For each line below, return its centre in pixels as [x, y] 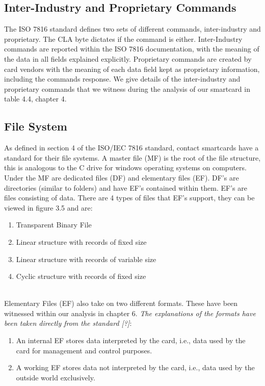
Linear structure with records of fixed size [81, 241]
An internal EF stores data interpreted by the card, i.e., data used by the [131, 340]
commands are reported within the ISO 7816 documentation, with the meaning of [132, 49]
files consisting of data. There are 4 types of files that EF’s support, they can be [129, 198]
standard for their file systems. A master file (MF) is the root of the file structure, [132, 157]
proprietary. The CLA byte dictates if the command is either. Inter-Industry [123, 38]
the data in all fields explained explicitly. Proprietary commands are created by [128, 58]
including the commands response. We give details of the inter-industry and [122, 79]
